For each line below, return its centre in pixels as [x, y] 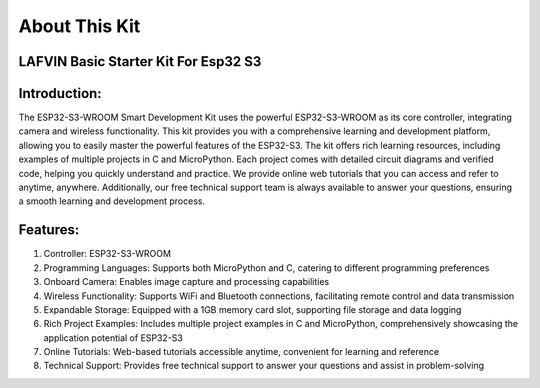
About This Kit [79, 26]
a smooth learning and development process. [111, 201]
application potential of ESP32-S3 [113, 337]
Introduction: [60, 93]
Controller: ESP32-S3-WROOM [107, 254]
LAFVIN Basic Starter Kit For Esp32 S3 [140, 61]
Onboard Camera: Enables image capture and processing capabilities [186, 282]
